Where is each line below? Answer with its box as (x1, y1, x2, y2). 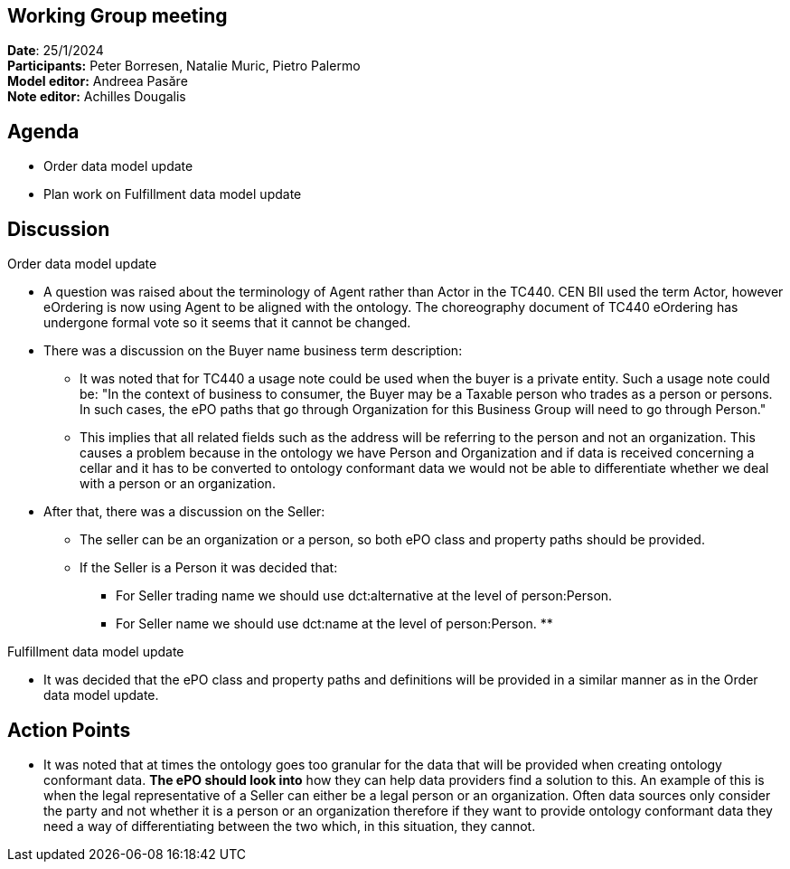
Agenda (7, 119, 80, 143)
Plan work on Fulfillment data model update (43, 186, 302, 203)
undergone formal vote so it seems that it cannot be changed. (43, 315, 411, 331)
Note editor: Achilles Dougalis (7, 89, 186, 105)
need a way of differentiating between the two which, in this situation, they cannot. (43, 817, 536, 834)
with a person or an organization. (80, 476, 276, 492)
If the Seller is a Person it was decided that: (80, 560, 338, 576)
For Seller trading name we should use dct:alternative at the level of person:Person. (116, 588, 613, 604)
